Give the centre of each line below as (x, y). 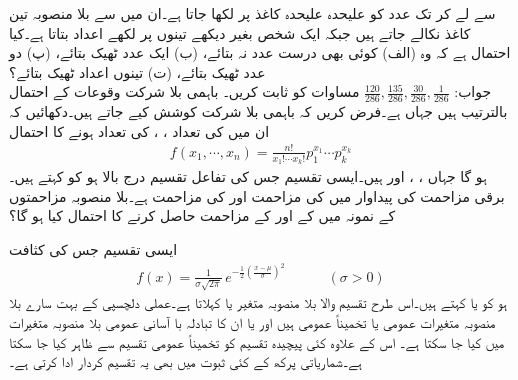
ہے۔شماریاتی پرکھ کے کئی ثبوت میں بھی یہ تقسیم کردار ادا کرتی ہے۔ (185, 361)
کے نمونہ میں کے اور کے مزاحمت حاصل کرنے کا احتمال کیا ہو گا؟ (202, 215)
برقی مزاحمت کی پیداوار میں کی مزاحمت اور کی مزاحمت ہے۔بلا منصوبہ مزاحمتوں (257, 195)
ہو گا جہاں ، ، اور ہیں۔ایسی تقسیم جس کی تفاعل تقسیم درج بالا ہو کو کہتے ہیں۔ (248, 176)
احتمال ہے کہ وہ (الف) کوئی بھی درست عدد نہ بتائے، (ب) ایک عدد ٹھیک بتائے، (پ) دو (260, 52)
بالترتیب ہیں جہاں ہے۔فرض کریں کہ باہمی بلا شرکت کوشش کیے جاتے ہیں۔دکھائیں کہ (258, 111)
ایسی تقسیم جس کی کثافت (93, 248)
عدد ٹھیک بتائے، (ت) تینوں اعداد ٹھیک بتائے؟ (137, 71)
